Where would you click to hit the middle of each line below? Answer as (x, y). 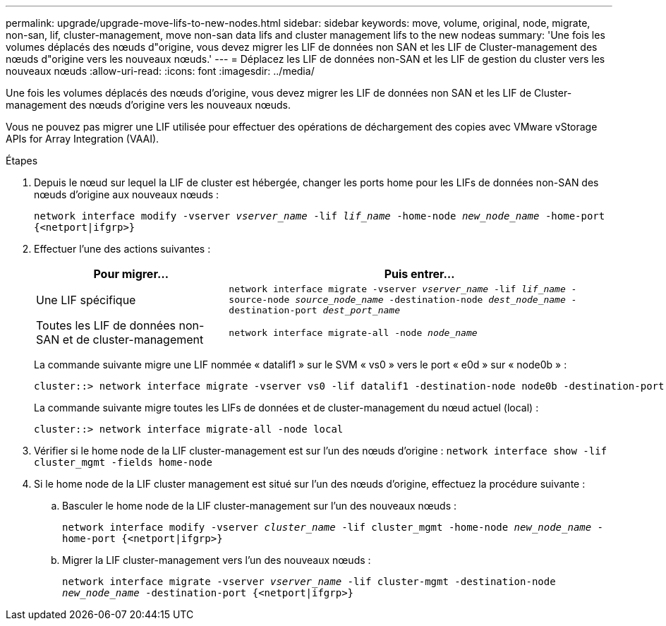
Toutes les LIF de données (106, 325)
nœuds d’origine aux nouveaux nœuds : (127, 194)
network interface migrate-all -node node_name (353, 332)
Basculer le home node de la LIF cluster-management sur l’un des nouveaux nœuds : (260, 506)
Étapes (22, 161)
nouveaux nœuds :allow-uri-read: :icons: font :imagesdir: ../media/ (160, 71)
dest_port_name (361, 310)
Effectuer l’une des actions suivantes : (122, 249)
